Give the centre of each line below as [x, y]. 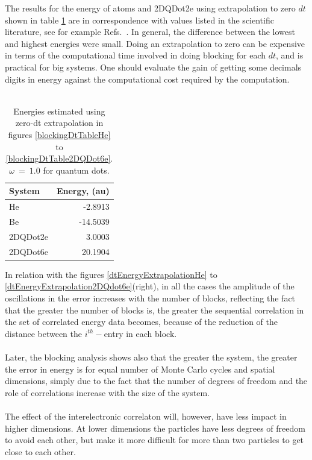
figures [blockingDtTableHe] [59, 134]
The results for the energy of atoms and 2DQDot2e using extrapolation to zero [150, 8]
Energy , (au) [83, 191]
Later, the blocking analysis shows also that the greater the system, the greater [151, 357]
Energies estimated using [59, 111]
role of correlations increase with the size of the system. [107, 392]
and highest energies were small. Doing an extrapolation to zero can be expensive [155, 43]
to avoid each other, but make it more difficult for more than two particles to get [154, 440]
